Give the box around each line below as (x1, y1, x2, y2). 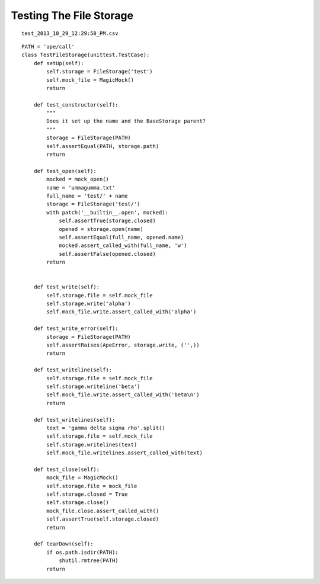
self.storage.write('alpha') (46, 300, 132, 307)
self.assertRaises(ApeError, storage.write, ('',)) (46, 342, 200, 348)
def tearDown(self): (33, 541, 94, 547)
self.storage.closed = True (46, 491, 128, 498)
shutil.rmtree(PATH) (59, 557, 119, 564)
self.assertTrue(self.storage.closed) (46, 516, 159, 522)
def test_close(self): (33, 466, 100, 473)
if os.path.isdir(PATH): (46, 548, 119, 556)
